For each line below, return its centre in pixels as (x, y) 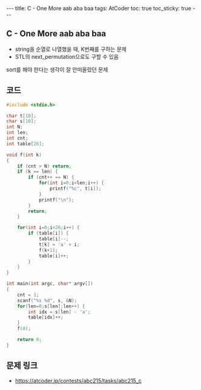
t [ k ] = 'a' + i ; (59, 244)
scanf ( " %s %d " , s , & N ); (47, 300)
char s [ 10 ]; (21, 121)
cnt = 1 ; (28, 295)
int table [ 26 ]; (25, 144)
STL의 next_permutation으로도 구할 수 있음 (67, 56)
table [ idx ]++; (46, 317)
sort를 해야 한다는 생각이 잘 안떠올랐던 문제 (57, 69)
